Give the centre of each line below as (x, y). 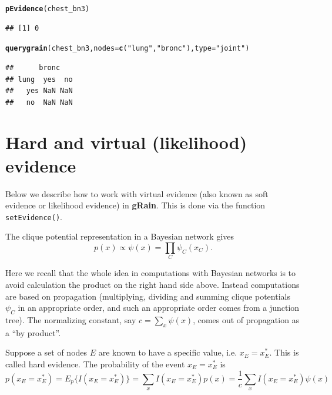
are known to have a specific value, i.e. (168, 352)
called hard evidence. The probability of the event (95, 364)
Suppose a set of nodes (46, 352)
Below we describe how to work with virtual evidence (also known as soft (137, 193)
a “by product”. (33, 332)
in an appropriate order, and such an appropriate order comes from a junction (159, 308)
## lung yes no (39, 79)
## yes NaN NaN (39, 91)
